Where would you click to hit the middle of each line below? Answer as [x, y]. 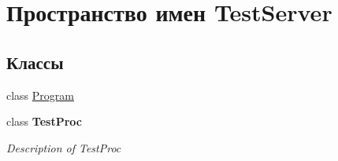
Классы [35, 62]
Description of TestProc [64, 147]
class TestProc [44, 121]
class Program [40, 95]
